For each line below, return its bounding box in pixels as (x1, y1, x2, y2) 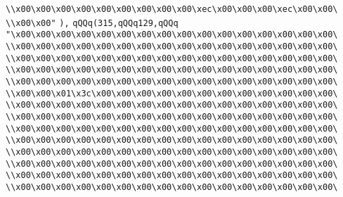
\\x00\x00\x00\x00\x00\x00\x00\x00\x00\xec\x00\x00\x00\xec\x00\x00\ (6, 4, 338, 14)
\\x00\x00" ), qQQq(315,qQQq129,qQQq (6, 18, 179, 28)
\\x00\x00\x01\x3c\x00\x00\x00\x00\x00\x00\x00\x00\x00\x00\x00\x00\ (6, 88, 338, 99)
